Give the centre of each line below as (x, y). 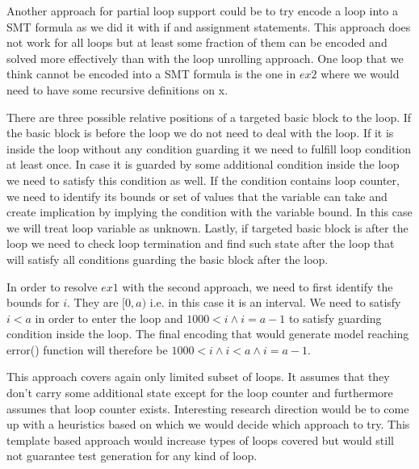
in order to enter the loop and (109, 318)
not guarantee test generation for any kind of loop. (132, 456)
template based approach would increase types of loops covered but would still (200, 440)
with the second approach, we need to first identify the (258, 286)
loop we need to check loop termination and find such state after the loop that (201, 243)
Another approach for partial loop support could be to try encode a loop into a (202, 10)
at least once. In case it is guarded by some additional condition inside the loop (203, 164)
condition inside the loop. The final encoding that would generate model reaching (208, 334)
